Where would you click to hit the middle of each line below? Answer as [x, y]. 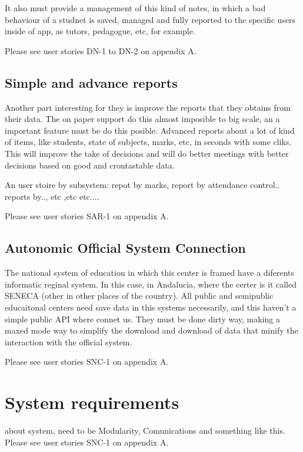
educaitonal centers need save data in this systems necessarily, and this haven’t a [151, 307]
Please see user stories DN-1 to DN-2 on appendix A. [101, 50]
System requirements [92, 402]
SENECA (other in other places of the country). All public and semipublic [139, 296]
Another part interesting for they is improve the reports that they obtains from [148, 107]
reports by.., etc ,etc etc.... [52, 196]
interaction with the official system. [69, 342]
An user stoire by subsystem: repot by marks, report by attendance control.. [142, 185]
